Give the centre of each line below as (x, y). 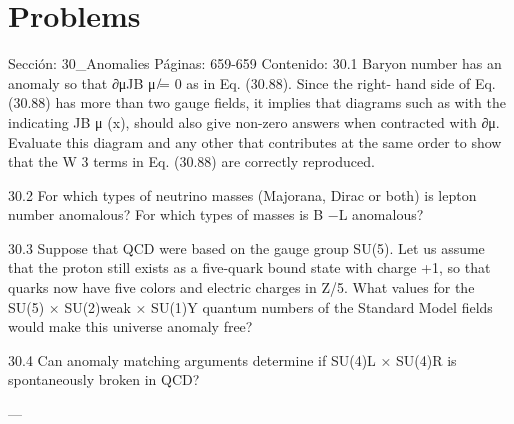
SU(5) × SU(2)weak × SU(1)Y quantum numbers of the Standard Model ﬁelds (250, 306)
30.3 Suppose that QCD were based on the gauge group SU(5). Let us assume (246, 247)
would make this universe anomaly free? (130, 326)
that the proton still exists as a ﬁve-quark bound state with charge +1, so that (249, 267)
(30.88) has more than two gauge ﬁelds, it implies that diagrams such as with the (257, 102)
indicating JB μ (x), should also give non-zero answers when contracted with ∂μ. (254, 121)
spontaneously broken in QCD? (104, 379)
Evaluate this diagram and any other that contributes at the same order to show (255, 141)
